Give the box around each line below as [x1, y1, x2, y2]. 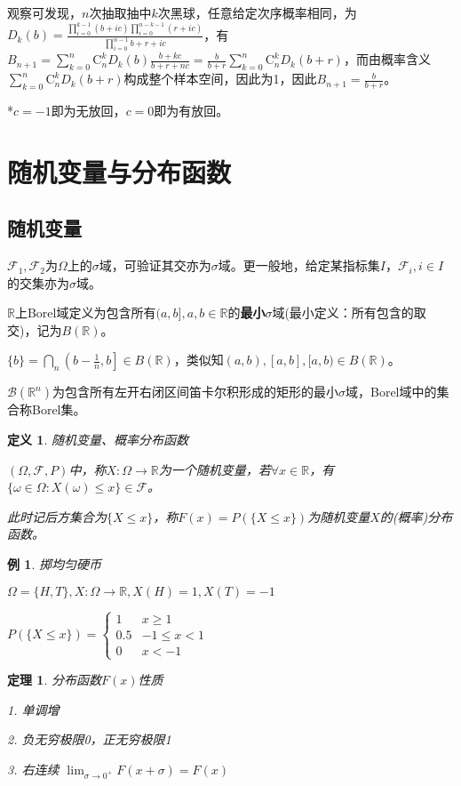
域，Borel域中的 [346, 382, 437, 401]
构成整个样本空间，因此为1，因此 [123, 69, 317, 88]
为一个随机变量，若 [158, 460, 271, 478]
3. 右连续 [7, 759, 60, 778]
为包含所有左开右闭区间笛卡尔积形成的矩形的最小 [52, 382, 338, 401]
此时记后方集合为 [7, 507, 107, 525]
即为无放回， [51, 100, 126, 119]
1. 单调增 [7, 700, 60, 718]
